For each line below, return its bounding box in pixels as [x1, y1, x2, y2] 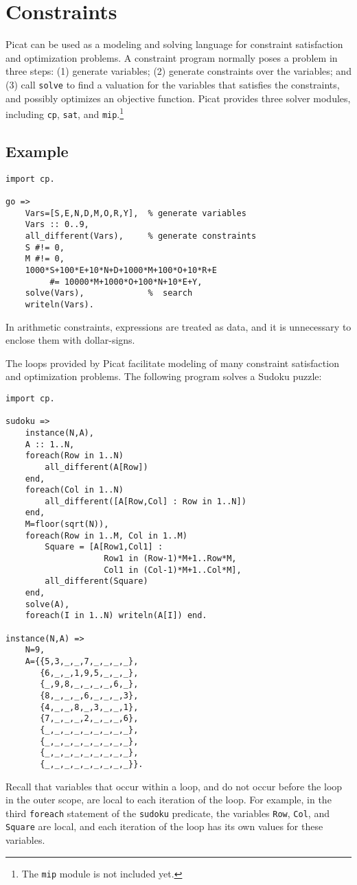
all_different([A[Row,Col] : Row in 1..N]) [45, 496, 246, 506]
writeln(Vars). [25, 299, 94, 309]
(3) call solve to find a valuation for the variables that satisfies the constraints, [5, 77, 340, 91]
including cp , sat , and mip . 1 [5, 105, 124, 121]
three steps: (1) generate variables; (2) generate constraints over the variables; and [5, 64, 352, 78]
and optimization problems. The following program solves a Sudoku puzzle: [5, 369, 322, 383]
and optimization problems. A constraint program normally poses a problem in [5, 50, 338, 64]
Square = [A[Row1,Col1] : [45, 542, 163, 552]
